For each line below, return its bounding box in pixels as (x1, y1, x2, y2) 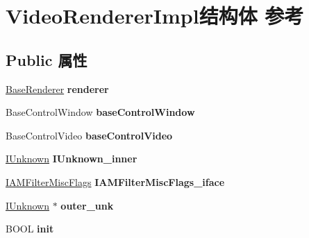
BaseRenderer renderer (6, 81, 109, 96)
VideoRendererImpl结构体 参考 (6, 1, 304, 30)
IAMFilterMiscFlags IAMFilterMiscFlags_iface (6, 174, 225, 189)
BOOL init (6, 221, 54, 236)
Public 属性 (6, 49, 87, 70)
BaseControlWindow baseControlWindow (6, 105, 195, 119)
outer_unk (60, 198, 114, 212)
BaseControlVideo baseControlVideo (6, 128, 173, 142)
